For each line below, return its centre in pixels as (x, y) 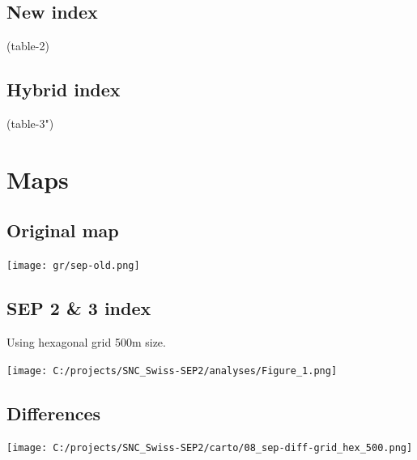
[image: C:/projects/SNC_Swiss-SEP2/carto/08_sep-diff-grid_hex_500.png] (210, 448)
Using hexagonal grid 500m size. (86, 342)
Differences (54, 413)
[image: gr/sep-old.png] (73, 266)
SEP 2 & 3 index (79, 308)
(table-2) (28, 46)
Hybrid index (64, 89)
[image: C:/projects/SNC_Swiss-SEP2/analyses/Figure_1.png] (172, 371)
